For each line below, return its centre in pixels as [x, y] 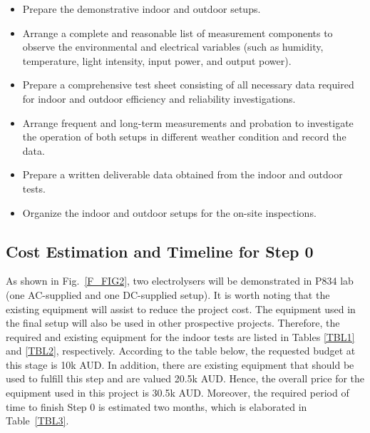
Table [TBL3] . [37, 421]
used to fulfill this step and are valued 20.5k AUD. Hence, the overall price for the [185, 378]
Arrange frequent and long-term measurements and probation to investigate [188, 122]
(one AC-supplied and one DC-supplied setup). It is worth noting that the [168, 294]
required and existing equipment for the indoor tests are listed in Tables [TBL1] [180, 336]
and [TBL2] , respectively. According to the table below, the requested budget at [181, 351]
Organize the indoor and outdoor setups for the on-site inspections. [169, 212]
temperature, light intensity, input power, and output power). [157, 60]
